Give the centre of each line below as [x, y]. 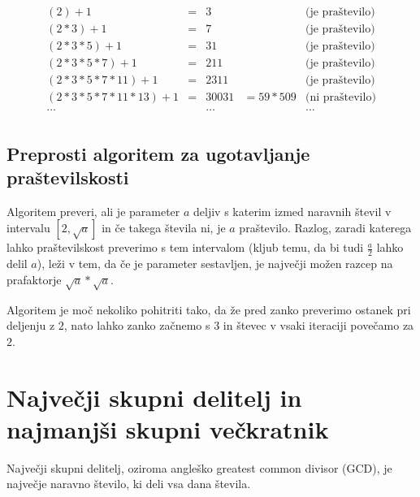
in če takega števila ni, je [164, 228]
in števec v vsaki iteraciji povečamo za [318, 325]
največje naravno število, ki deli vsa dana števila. [129, 484]
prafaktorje [34, 279]
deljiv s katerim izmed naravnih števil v [292, 211]
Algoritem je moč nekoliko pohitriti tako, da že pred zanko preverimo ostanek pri [209, 309]
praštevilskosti [68, 177]
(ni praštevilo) [341, 98]
